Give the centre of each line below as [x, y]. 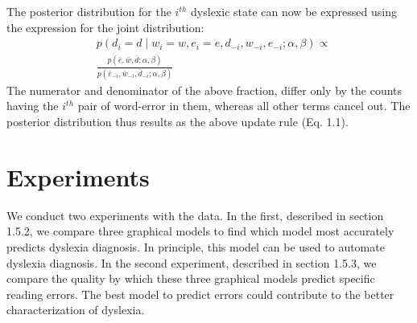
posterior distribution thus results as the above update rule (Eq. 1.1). [178, 122]
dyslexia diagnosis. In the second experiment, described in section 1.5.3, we [192, 262]
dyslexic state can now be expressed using [294, 11]
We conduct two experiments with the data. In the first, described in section [195, 215]
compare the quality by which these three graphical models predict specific [191, 278]
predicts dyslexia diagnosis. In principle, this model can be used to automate [196, 246]
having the [33, 106]
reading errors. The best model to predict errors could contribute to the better [200, 294]
